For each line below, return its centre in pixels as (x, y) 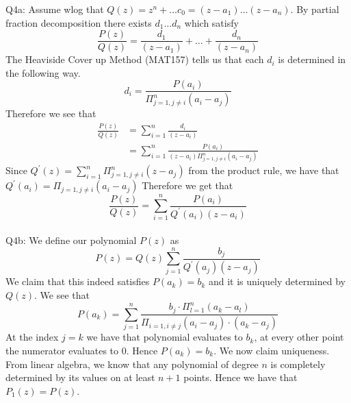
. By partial (315, 9)
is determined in (312, 59)
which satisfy (211, 22)
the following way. (43, 72)
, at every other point (299, 337)
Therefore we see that (51, 113)
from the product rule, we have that (264, 170)
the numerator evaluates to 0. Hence (82, 350)
